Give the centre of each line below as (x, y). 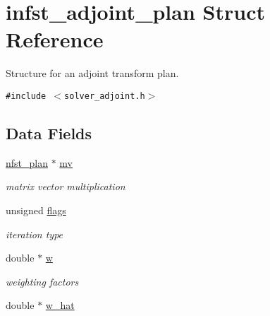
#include (26, 96)
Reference (55, 39)
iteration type (35, 234)
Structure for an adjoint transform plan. (92, 73)
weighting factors (42, 281)
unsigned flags (36, 210)
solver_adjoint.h (105, 96)
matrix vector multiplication (66, 186)
